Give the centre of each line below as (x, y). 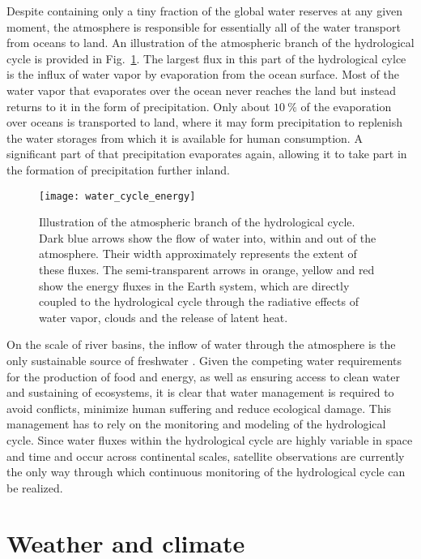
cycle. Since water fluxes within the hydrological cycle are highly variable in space (210, 439)
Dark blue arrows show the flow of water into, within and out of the (208, 237)
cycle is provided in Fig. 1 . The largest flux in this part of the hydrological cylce (206, 58)
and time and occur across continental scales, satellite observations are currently (206, 456)
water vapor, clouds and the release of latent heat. (164, 317)
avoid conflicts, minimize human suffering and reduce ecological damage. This (199, 408)
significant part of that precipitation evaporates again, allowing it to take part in (207, 154)
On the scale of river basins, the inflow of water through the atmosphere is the (201, 344)
